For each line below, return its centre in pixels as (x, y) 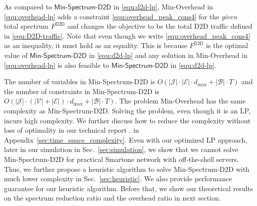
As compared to (28, 6)
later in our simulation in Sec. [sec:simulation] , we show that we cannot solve (121, 149)
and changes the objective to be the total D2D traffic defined (160, 26)
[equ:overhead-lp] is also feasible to (57, 65)
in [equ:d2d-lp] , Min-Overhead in (163, 6)
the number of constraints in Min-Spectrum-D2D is (82, 91)
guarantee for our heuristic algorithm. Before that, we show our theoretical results (128, 188)
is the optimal (227, 45)
